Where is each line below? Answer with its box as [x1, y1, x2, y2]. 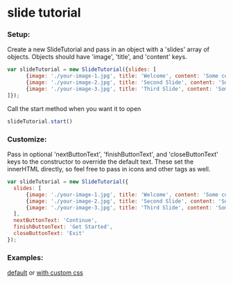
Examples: [7, 252, 44, 262]
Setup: [7, 30, 31, 40]
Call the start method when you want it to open [7, 104, 141, 112]
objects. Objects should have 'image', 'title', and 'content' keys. [7, 53, 187, 61]
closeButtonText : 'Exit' [13, 230, 85, 237]
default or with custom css [7, 268, 83, 277]
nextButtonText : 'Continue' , [13, 217, 98, 224]
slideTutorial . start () [7, 118, 73, 125]
